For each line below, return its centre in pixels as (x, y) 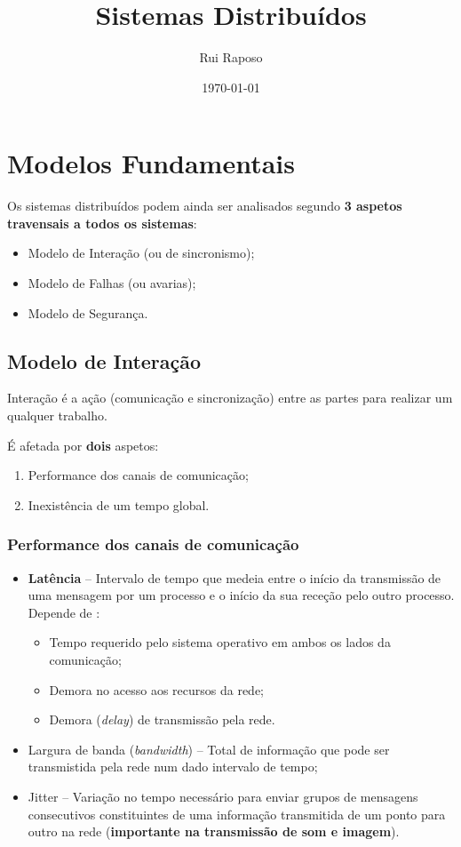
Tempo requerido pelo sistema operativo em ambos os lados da (220, 642)
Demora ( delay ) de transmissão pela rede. (162, 719)
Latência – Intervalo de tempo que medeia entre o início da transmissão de (234, 577)
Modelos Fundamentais (151, 163)
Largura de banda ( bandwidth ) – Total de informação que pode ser (209, 749)
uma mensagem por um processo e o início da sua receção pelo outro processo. (241, 595)
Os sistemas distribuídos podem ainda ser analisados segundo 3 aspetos (205, 206)
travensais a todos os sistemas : (102, 223)
